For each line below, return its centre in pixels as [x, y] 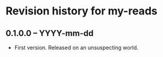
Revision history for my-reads [81, 11]
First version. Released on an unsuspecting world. [76, 47]
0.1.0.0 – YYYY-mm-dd [50, 33]
